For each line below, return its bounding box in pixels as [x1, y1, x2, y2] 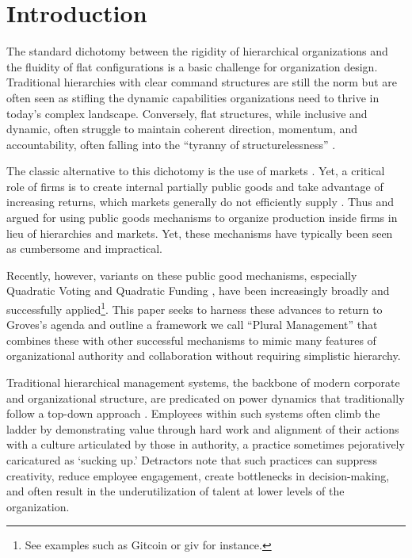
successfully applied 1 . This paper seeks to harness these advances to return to [6, 299, 383, 317]
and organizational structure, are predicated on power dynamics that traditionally [6, 389, 405, 406]
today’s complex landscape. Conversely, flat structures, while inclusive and [6, 105, 368, 121]
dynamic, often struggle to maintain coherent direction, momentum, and [6, 120, 358, 137]
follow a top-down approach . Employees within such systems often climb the [6, 405, 380, 422]
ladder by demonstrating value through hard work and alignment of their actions [6, 420, 399, 437]
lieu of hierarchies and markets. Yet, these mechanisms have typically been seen [6, 224, 393, 241]
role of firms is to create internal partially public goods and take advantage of [6, 178, 383, 194]
